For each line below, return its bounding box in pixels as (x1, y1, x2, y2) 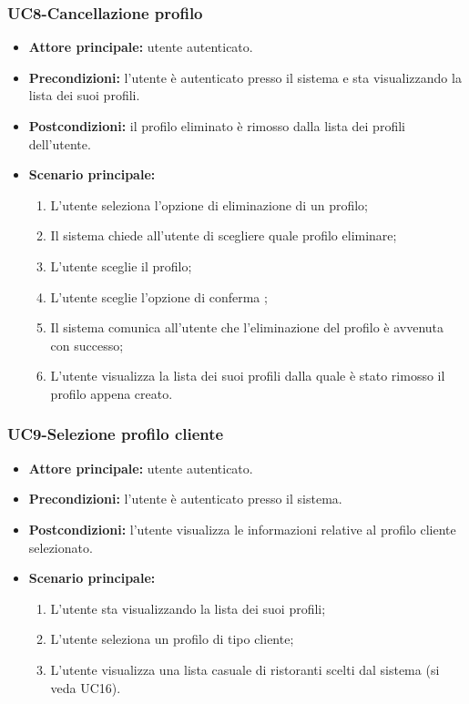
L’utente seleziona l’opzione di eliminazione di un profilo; (50, 195, 368, 214)
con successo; (50, 335, 124, 354)
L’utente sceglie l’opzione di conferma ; (50, 287, 268, 306)
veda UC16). (50, 678, 121, 697)
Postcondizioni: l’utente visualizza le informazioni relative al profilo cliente (28, 519, 456, 538)
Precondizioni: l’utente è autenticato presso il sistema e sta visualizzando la (28, 67, 462, 87)
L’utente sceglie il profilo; (50, 256, 192, 275)
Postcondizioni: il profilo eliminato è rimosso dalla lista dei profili (28, 117, 405, 135)
